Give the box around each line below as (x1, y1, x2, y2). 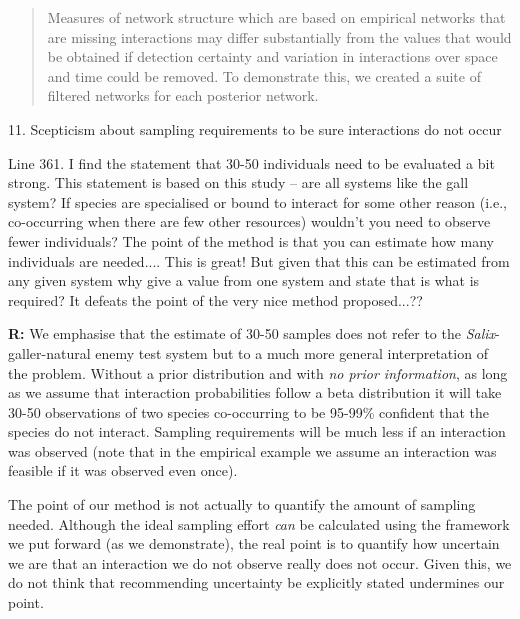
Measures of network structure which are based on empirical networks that (47, 7, 506, 27)
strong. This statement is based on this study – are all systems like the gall (8, 172, 469, 193)
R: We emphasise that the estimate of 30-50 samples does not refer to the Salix (8, 323, 496, 344)
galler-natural (8, 342, 91, 363)
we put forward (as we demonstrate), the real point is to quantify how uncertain (8, 533, 500, 554)
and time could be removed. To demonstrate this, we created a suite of (47, 65, 481, 86)
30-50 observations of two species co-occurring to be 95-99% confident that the (8, 401, 490, 422)
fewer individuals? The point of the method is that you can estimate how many (8, 230, 494, 251)
